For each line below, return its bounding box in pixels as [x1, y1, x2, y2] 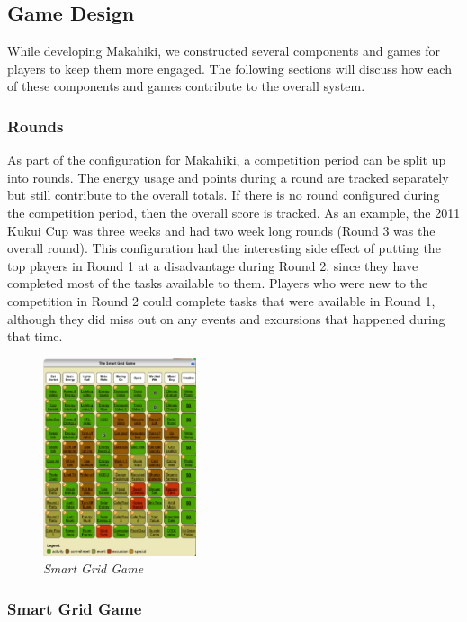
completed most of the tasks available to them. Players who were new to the [7, 274, 428, 293]
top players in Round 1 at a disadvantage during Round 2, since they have [7, 256, 418, 275]
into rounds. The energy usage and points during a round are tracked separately [7, 167, 449, 186]
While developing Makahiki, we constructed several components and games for [7, 41, 441, 60]
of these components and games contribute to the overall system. [7, 77, 365, 95]
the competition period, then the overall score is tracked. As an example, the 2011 [7, 203, 461, 221]
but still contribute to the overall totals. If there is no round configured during [7, 185, 440, 204]
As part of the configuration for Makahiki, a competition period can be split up [7, 150, 446, 169]
